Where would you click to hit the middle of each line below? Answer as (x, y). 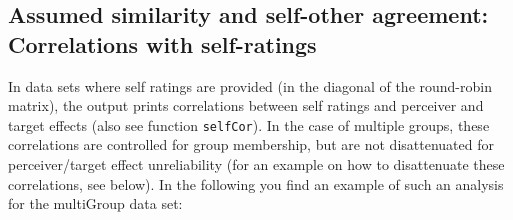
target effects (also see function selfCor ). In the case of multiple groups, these (249, 124)
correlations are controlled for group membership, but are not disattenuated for (251, 144)
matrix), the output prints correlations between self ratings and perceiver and (246, 105)
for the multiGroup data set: (95, 203)
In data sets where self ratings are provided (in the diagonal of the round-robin (250, 85)
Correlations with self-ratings (162, 43)
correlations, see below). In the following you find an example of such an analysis (256, 183)
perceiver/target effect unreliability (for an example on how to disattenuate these (256, 164)
